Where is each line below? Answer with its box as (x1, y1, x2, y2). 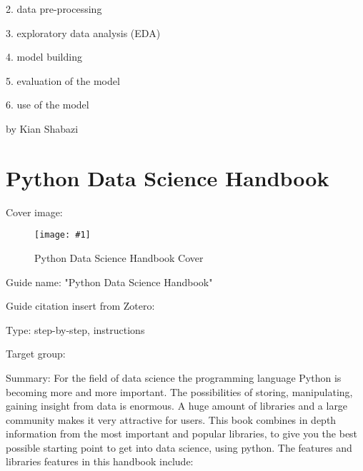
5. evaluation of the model (6, 73, 120, 88)
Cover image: (6, 204, 63, 219)
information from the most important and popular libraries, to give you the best (6, 426, 358, 441)
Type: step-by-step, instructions (6, 322, 145, 337)
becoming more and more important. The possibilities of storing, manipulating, (6, 384, 353, 399)
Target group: (6, 346, 66, 361)
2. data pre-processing (6, 1, 102, 16)
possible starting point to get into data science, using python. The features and (6, 440, 352, 455)
